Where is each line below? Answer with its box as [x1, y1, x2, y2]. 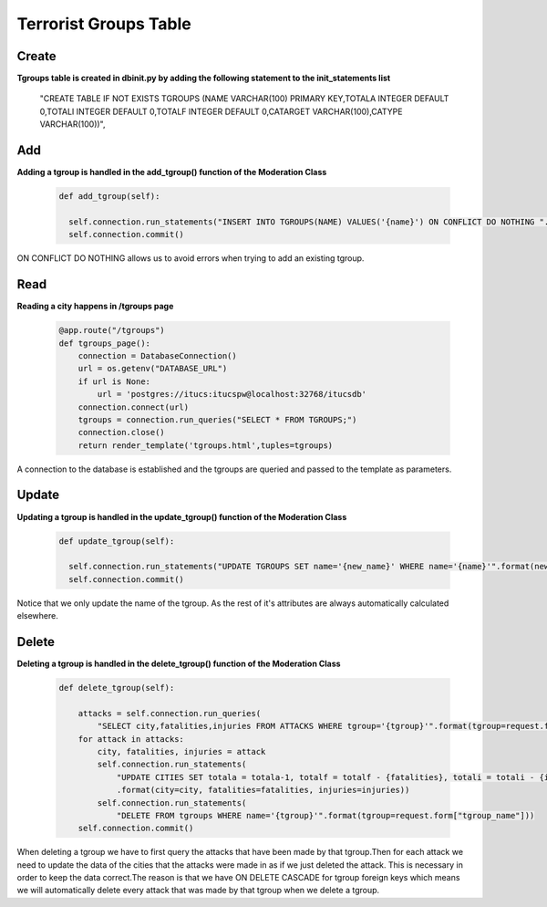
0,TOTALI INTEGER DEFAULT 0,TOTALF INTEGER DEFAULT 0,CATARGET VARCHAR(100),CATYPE [39, 106, 403, 117]
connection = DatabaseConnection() [77, 350, 237, 360]
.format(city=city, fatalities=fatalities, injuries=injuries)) [116, 785, 410, 796]
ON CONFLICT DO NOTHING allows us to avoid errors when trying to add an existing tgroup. [16, 253, 365, 264]
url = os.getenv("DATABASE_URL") [77, 363, 228, 374]
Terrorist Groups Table [16, 14, 191, 34]
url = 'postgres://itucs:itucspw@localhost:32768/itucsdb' [97, 389, 367, 400]
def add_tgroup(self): [58, 192, 160, 202]
